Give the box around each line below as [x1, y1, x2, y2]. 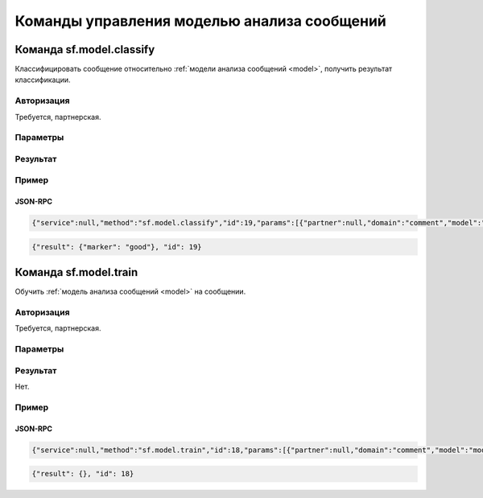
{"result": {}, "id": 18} [31, 469, 134, 479]
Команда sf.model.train [14, 265, 138, 279]
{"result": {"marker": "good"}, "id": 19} [31, 242, 202, 251]
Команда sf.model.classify [14, 43, 155, 56]
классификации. [14, 75, 72, 84]
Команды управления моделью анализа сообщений [14, 12, 386, 30]
